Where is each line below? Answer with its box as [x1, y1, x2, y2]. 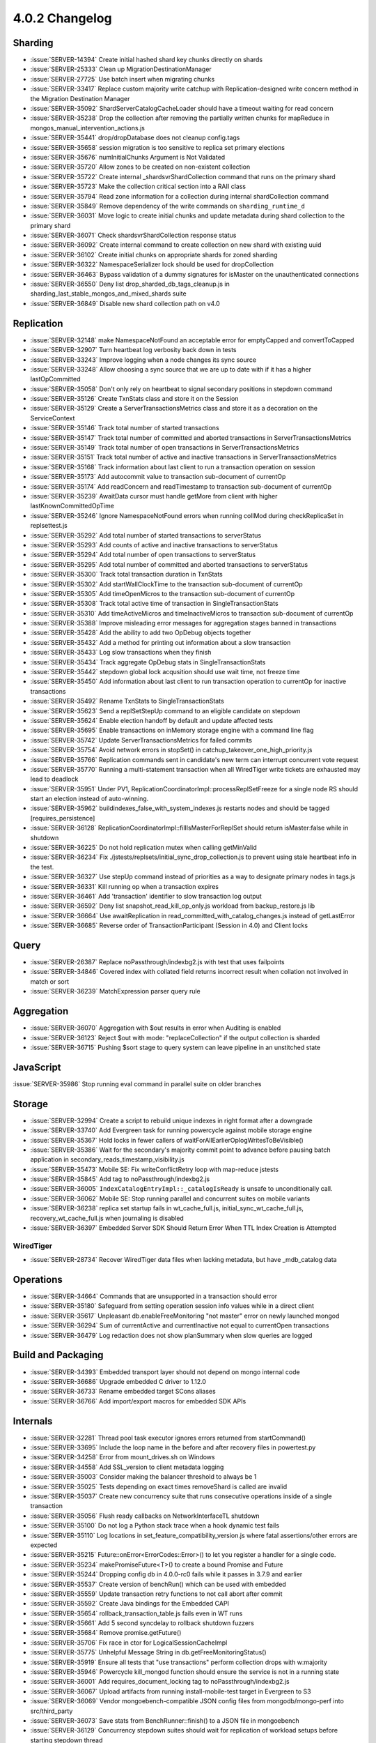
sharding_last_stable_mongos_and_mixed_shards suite [30, 289, 187, 298]
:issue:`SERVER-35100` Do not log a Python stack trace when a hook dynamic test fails [30, 1521, 280, 1530]
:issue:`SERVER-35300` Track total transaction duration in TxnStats [30, 570, 223, 579]
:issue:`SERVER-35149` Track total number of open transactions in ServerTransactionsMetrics [30, 443, 299, 452]
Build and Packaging [13, 1349, 104, 1361]
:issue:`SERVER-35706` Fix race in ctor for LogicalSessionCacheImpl [30, 1638, 228, 1647]
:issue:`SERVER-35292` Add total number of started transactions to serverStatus [30, 531, 261, 540]
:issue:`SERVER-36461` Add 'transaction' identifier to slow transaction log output [30, 892, 263, 900]
